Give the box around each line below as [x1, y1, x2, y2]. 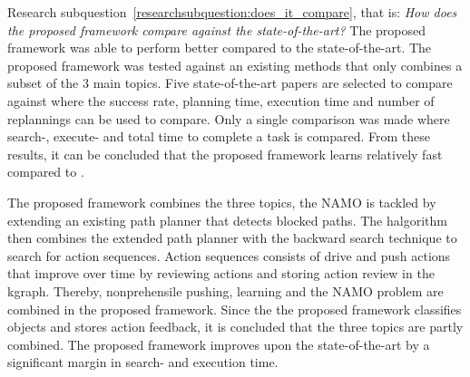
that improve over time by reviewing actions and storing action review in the [7, 264, 435, 283]
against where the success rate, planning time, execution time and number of [7, 91, 435, 110]
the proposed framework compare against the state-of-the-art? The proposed [7, 20, 426, 39]
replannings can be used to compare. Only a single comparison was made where [7, 109, 450, 128]
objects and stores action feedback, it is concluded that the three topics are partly [7, 317, 464, 336]
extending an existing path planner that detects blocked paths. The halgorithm [7, 210, 447, 229]
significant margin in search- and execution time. [7, 353, 279, 372]
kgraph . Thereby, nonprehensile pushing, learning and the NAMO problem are [7, 281, 444, 300]
